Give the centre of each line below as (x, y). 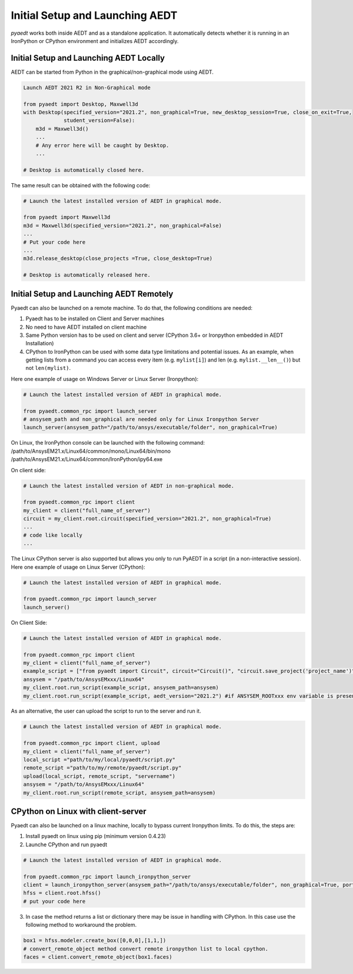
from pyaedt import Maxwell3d (67, 217)
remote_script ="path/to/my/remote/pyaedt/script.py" (102, 768)
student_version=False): (99, 120)
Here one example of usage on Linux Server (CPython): (78, 567)
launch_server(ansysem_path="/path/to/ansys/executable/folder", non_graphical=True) (150, 428)
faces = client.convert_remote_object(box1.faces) (98, 957)
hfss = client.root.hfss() (62, 893)
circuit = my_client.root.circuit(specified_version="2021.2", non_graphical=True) (147, 519)
